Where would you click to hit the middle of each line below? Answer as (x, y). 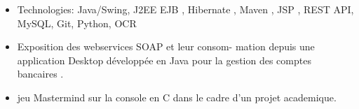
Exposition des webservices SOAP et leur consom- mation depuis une (166, 46)
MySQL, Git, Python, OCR (77, 23)
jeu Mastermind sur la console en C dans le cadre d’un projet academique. (177, 97)
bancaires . (40, 74)
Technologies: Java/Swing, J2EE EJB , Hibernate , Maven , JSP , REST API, (185, 9)
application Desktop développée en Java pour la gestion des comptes (164, 60)
